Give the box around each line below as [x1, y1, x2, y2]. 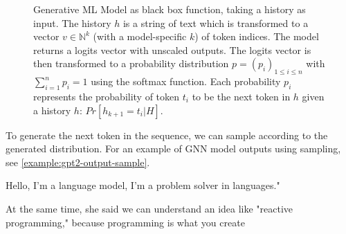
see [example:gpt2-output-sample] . [6, 154, 150, 169]
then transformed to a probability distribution [33, 56, 229, 71]
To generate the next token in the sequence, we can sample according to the [6, 127, 328, 142]
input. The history [33, 15, 111, 30]
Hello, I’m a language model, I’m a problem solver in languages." [6, 178, 280, 192]
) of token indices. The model [194, 29, 319, 44]
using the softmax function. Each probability [91, 74, 281, 89]
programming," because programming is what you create [6, 215, 245, 229]
